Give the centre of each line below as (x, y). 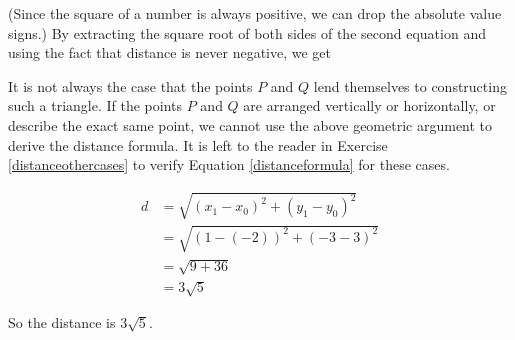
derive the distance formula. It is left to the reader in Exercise (198, 144)
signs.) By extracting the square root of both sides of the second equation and (247, 32)
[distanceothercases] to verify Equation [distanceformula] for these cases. (229, 164)
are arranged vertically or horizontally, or (369, 105)
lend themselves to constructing (410, 85)
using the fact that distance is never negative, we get (170, 52)
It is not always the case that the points (130, 85)
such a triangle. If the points (95, 105)
